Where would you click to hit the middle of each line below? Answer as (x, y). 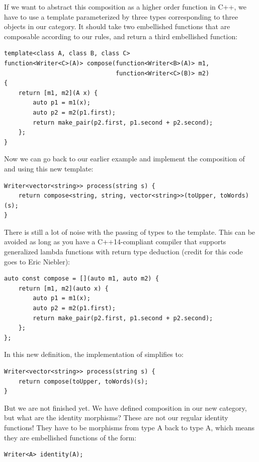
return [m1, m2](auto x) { (63, 288)
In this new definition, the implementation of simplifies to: (94, 354)
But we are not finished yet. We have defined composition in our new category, (125, 407)
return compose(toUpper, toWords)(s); (83, 381)
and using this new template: (49, 168)
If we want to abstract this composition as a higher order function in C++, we (125, 7)
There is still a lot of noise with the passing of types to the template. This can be (130, 232)
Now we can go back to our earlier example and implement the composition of (124, 159)
